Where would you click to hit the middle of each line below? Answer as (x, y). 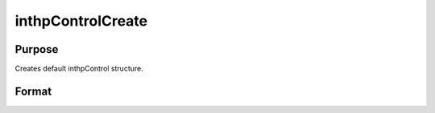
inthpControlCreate (81, 21)
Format (33, 91)
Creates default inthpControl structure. (79, 69)
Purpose (37, 49)
